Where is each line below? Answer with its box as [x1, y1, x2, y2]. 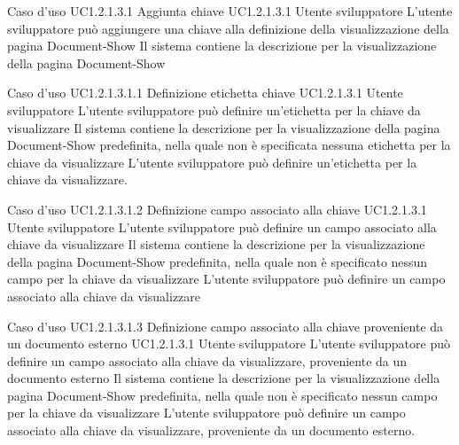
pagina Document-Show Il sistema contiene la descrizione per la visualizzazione [7, 36, 437, 55]
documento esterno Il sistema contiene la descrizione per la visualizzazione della [7, 369, 440, 387]
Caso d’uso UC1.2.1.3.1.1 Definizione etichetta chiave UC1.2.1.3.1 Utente [7, 83, 403, 102]
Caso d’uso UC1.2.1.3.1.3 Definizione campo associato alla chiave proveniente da [7, 316, 444, 335]
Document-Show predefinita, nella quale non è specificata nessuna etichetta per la [7, 136, 451, 154]
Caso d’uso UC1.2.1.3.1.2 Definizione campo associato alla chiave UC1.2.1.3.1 [7, 199, 427, 218]
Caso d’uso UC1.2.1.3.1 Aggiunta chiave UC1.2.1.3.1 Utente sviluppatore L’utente [7, 2, 453, 20]
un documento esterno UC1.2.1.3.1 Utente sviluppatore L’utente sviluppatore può [7, 334, 450, 353]
